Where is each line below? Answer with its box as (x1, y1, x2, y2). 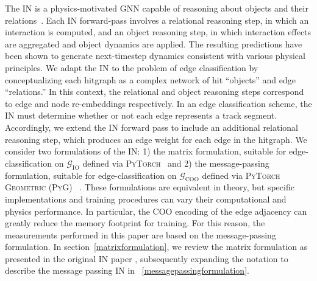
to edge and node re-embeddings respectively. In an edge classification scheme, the (5, 97, 312, 109)
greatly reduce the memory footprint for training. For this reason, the (5, 217, 265, 229)
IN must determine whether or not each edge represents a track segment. (5, 109, 277, 122)
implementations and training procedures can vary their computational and (5, 192, 287, 205)
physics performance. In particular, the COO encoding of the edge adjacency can (5, 204, 307, 217)
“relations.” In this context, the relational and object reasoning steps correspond (5, 85, 304, 98)
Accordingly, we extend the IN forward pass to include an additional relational (5, 120, 299, 133)
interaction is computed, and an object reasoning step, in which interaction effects (5, 26, 312, 38)
